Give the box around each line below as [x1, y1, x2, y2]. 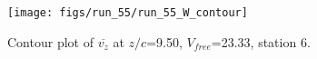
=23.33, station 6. [211, 32, 311, 51]
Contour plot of [7, 32, 94, 51]
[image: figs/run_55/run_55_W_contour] [7, 6, 248, 19]
